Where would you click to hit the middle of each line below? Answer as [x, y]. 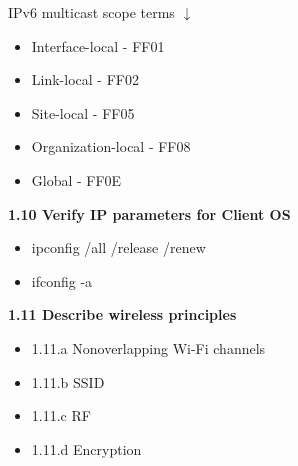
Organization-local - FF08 [111, 146]
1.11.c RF [61, 415]
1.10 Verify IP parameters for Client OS [149, 213]
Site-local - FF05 [83, 112]
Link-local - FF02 [85, 79]
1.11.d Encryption [86, 448]
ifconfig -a [62, 280]
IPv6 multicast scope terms [91, 12]
